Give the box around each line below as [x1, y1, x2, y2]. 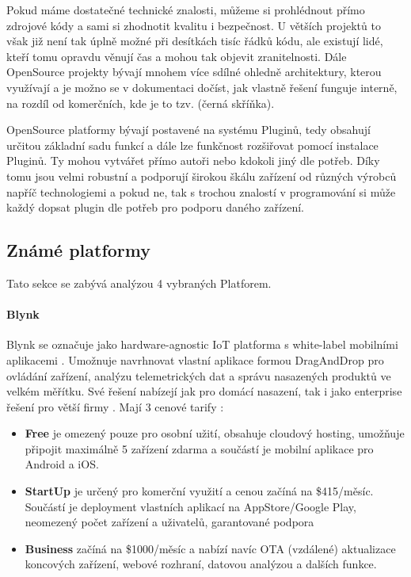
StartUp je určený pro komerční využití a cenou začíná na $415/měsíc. [25, 483, 374, 499]
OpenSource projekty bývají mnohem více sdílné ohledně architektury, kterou [6, 63, 382, 80]
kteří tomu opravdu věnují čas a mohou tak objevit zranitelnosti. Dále [6, 48, 347, 64]
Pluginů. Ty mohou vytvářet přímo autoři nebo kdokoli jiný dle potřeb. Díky [6, 152, 380, 169]
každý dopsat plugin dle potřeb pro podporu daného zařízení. [6, 199, 304, 216]
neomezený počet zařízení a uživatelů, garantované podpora [25, 514, 314, 530]
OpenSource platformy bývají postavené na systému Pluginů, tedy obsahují [6, 121, 371, 138]
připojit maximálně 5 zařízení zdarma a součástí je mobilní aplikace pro [25, 440, 374, 457]
